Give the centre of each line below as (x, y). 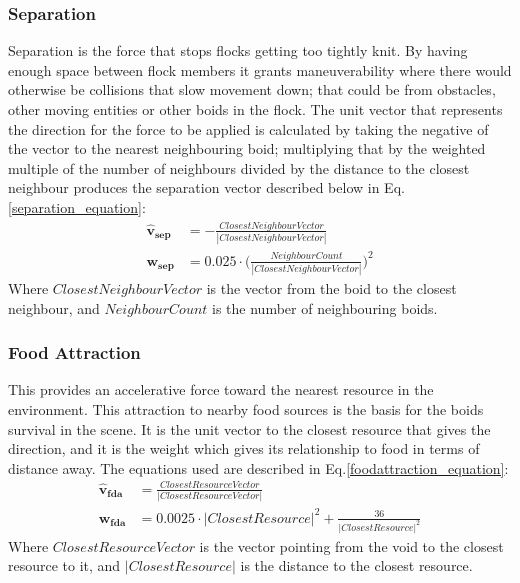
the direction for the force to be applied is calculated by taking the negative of (248, 128)
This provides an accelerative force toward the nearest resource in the (221, 389)
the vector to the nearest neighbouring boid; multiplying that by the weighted (247, 148)
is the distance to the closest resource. (356, 565)
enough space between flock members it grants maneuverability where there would (260, 69)
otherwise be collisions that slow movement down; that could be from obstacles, (252, 89)
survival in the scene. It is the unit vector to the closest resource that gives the (249, 428)
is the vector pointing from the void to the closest (351, 545)
